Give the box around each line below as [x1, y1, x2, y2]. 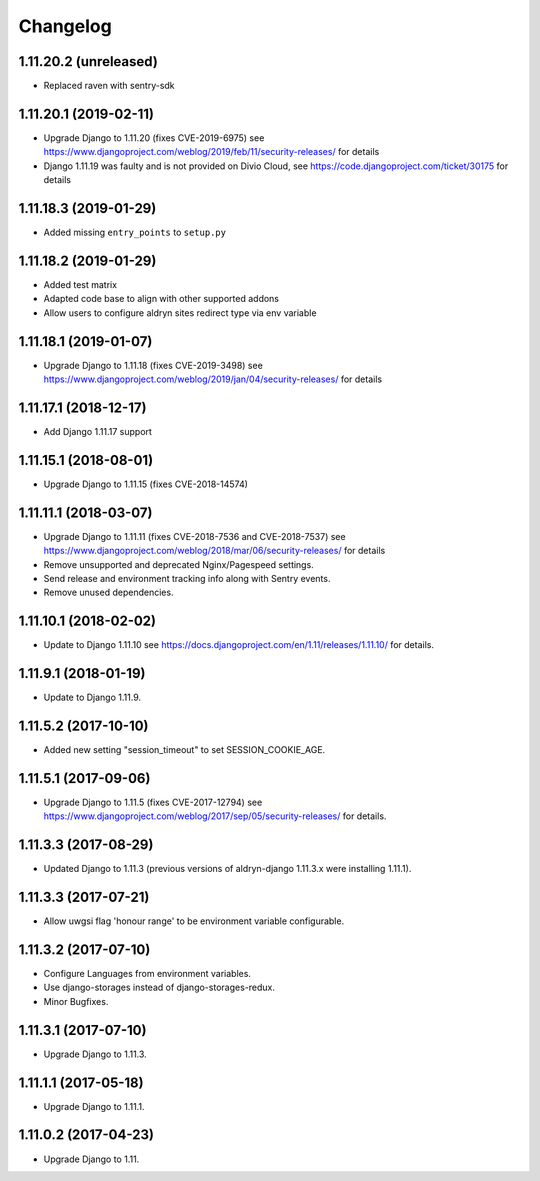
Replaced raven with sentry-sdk [43, 80, 175, 92]
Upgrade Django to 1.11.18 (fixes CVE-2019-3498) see [43, 359, 264, 371]
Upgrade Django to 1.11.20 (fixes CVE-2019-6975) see [43, 131, 265, 144]
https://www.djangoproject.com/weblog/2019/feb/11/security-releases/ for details [43, 146, 380, 158]
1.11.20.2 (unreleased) [18, 53, 159, 70]
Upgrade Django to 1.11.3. [43, 1048, 147, 1060]
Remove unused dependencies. [43, 586, 174, 599]
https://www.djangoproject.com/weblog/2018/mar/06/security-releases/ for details [43, 545, 386, 557]
